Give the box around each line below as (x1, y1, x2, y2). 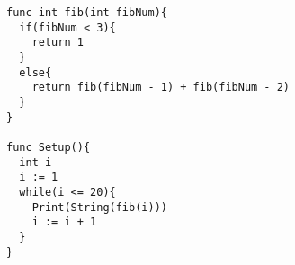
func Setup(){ (6, 140, 91, 154)
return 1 (31, 36, 84, 49)
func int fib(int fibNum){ (6, 6, 167, 19)
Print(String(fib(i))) (31, 200, 167, 214)
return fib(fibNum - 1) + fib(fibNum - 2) (31, 81, 290, 94)
